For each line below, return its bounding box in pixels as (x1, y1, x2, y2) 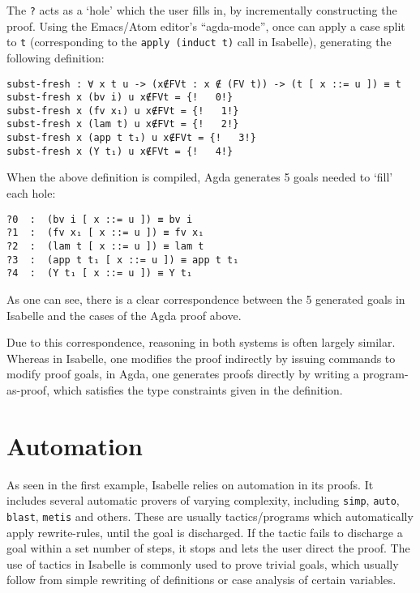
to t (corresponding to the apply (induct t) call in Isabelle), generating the (6, 33, 392, 50)
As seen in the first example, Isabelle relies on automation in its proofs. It (6, 476, 374, 493)
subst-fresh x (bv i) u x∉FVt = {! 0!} (6, 92, 234, 104)
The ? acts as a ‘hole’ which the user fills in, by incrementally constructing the (6, 2, 397, 18)
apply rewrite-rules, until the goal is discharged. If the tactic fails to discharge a (6, 523, 403, 540)
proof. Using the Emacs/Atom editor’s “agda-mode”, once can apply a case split (6, 17, 405, 34)
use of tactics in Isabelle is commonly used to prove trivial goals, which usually (6, 555, 399, 572)
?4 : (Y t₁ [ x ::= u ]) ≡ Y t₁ (6, 267, 193, 279)
